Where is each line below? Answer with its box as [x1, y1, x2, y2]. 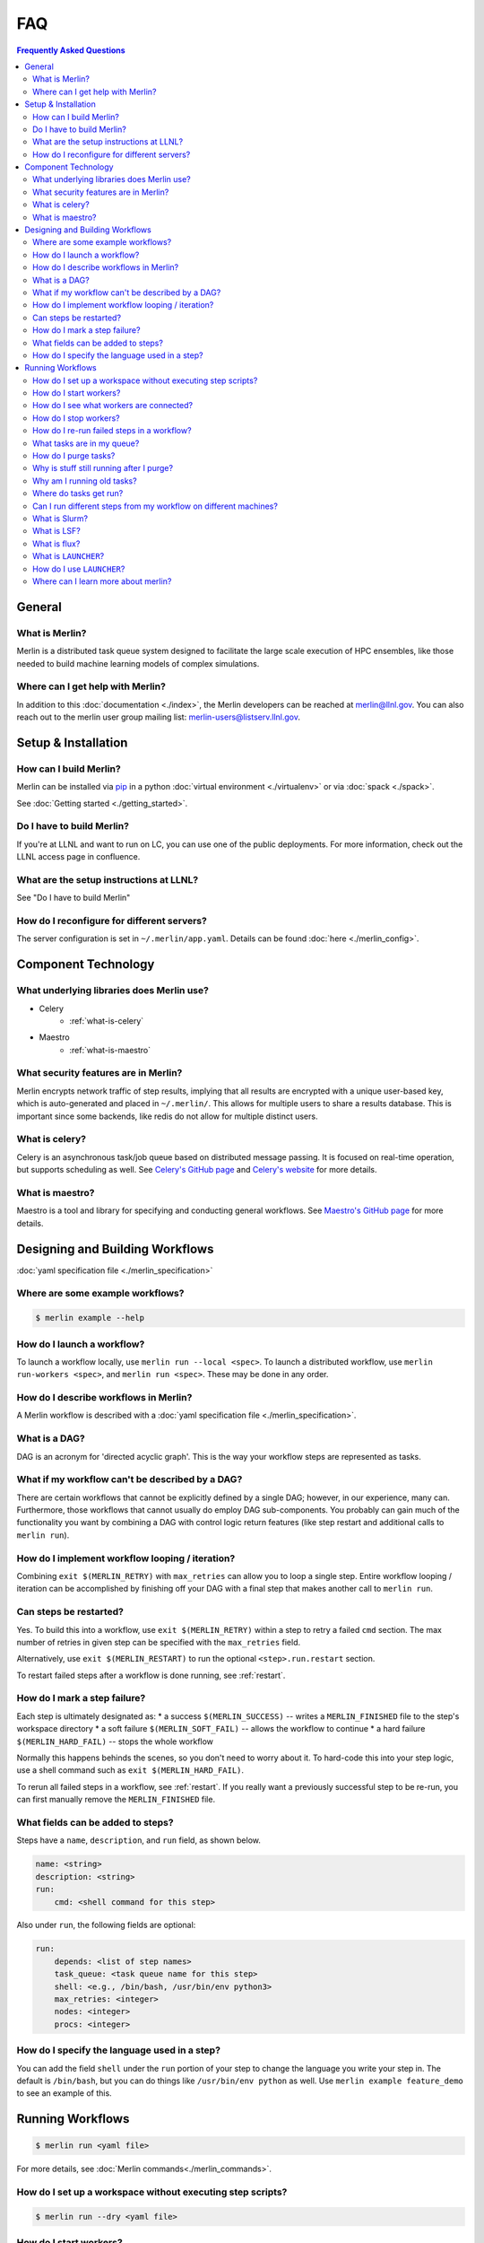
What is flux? [32, 538, 81, 549]
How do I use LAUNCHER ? [32, 563, 125, 574]
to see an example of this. [16, 2088, 112, 2099]
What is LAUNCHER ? [32, 551, 105, 562]
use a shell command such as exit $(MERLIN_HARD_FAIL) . [16, 1765, 245, 1776]
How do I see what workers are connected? [32, 400, 193, 411]
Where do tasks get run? [32, 488, 124, 499]
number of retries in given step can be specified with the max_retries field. [16, 1636, 301, 1647]
